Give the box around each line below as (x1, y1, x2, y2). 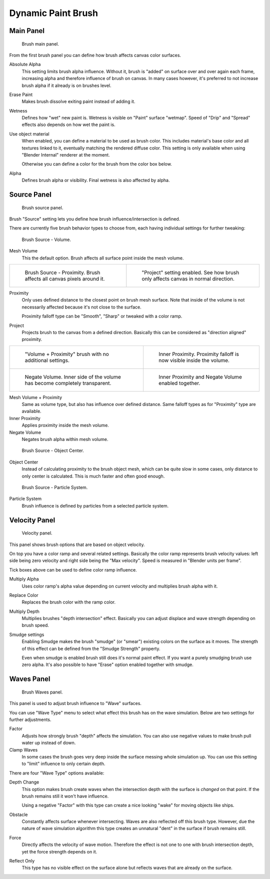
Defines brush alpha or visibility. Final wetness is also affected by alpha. (21, 177, 170, 183)
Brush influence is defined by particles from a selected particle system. (21, 502, 169, 508)
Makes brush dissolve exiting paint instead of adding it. (21, 98, 135, 104)
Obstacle (9, 811, 28, 817)
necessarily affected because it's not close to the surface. (21, 304, 142, 310)
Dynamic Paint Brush (9, 7, 98, 18)
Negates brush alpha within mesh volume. (21, 436, 108, 442)
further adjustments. (9, 716, 51, 722)
